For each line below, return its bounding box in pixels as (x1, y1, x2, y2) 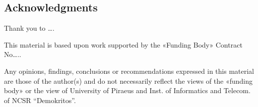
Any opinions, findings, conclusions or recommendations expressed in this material (4, 65, 255, 76)
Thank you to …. (4, 23, 55, 33)
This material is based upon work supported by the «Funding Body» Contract (4, 39, 243, 50)
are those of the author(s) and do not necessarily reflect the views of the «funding (4, 75, 253, 86)
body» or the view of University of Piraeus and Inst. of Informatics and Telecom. (4, 85, 251, 96)
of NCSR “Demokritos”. (4, 95, 76, 105)
